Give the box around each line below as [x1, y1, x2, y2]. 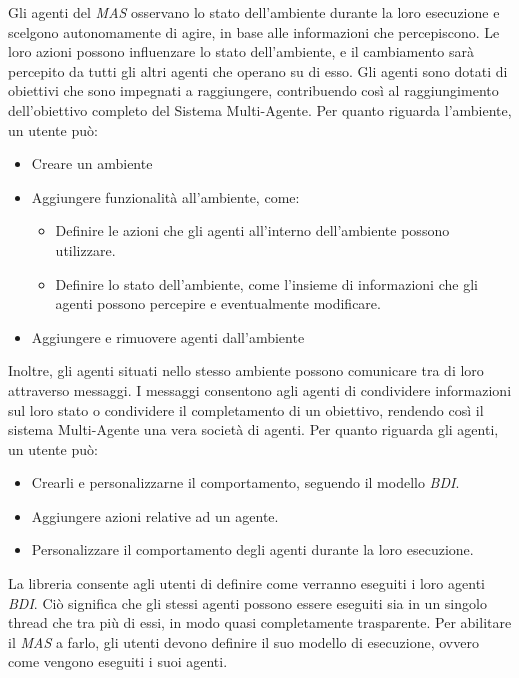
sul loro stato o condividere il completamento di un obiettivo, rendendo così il [8, 399, 484, 420]
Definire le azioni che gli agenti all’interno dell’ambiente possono [55, 220, 450, 241]
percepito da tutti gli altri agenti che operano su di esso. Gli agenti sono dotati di [8, 60, 508, 81]
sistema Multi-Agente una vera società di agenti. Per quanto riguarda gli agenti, [8, 419, 499, 440]
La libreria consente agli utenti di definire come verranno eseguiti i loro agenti [8, 573, 485, 594]
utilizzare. [55, 239, 116, 260]
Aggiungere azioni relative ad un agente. [31, 505, 279, 526]
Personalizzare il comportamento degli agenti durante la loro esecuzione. [31, 539, 474, 560]
